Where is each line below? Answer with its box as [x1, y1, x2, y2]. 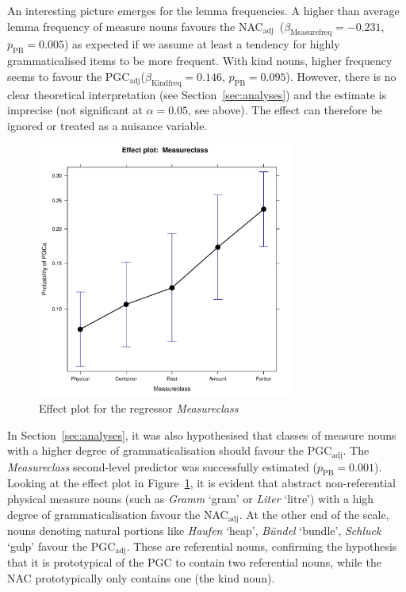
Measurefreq [290, 29, 332, 37]
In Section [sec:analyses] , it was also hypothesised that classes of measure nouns [7, 426, 396, 443]
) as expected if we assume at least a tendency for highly [64, 36, 340, 52]
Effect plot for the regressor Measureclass [39, 399, 239, 416]
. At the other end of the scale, [239, 506, 389, 522]
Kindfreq [151, 79, 182, 87]
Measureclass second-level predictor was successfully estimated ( [7, 458, 317, 475]
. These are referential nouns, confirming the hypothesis [126, 537, 397, 554]
